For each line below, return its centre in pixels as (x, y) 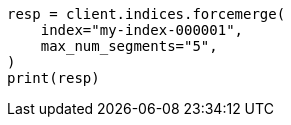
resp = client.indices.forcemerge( (146, 14)
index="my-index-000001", (142, 30)
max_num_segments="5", (129, 46)
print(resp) (53, 78)
